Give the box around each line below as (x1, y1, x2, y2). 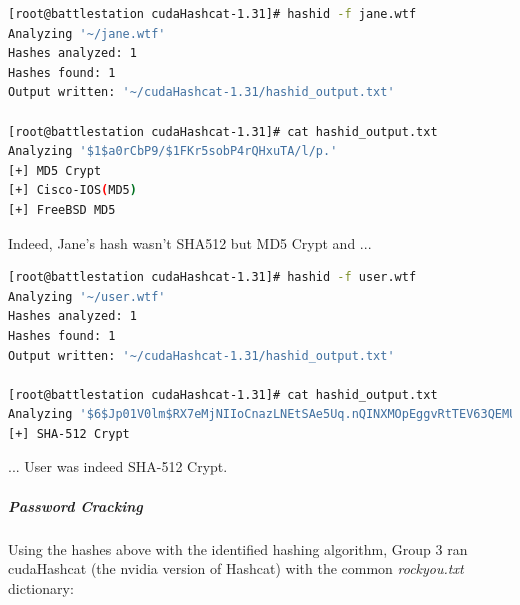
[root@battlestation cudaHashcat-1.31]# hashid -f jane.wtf (8, 7, 417, 21)
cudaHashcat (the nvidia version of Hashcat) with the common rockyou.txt (8, 558, 464, 579)
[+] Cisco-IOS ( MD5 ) (8, 183, 137, 198)
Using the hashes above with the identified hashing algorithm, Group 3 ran (8, 538, 468, 559)
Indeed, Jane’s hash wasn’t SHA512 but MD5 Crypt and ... (8, 232, 372, 253)
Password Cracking (8, 495, 143, 516)
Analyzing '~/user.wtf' (8, 289, 166, 304)
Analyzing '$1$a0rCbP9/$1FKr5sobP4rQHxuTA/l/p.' (8, 144, 338, 159)
